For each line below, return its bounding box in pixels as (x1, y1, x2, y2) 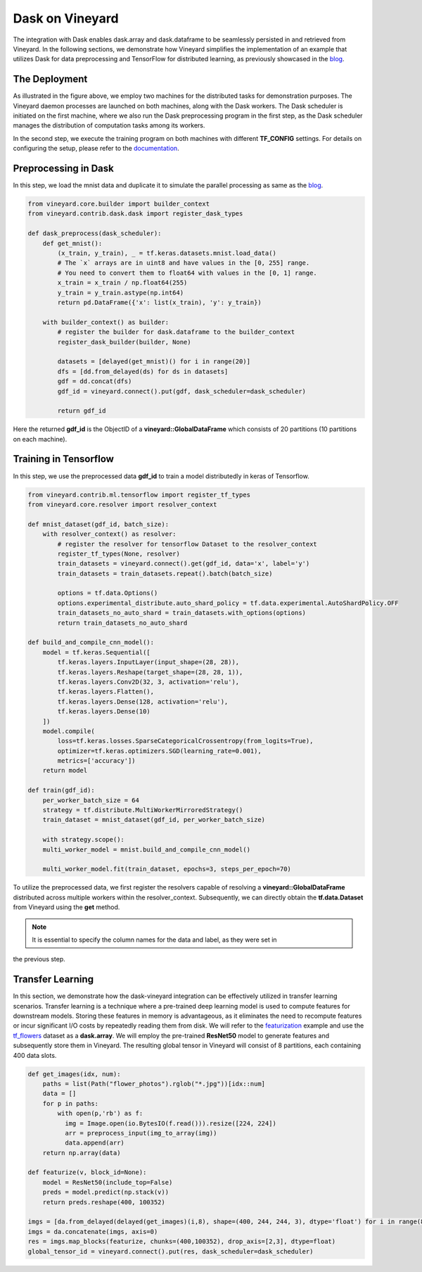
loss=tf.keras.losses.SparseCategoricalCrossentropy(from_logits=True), (57, 737, 314, 745)
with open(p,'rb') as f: (57, 1109, 143, 1118)
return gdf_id (57, 407, 106, 415)
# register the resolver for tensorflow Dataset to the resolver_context (57, 540, 318, 548)
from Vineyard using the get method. (13, 903, 120, 911)
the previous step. (13, 955, 66, 964)
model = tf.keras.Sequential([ (42, 648, 151, 656)
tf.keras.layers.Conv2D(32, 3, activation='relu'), (57, 678, 240, 686)
